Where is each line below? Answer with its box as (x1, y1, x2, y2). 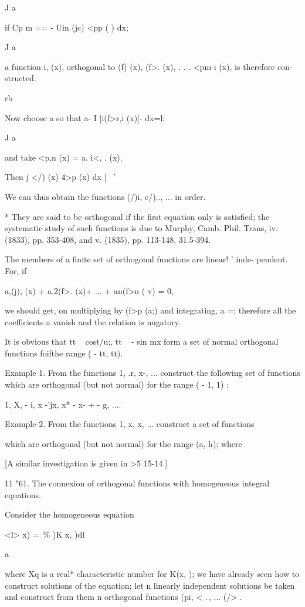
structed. (5, 72, 36, 84)
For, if (5, 264, 27, 276)
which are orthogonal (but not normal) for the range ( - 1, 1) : (5, 378, 229, 391)
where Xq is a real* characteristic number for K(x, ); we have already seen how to (5, 568, 300, 579)
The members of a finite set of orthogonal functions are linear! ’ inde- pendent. (5, 253, 288, 265)
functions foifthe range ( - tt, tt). (5, 346, 123, 359)
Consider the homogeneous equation (5, 508, 134, 521)
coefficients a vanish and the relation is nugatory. (5, 315, 181, 328)
